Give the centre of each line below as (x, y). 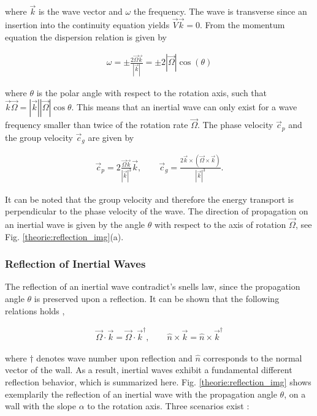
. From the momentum (243, 25)
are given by (111, 137)
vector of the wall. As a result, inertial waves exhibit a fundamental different (149, 370)
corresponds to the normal (253, 357)
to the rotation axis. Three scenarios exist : (168, 406)
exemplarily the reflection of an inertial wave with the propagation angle (141, 394)
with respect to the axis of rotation (220, 224)
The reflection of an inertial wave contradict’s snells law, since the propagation (153, 286)
